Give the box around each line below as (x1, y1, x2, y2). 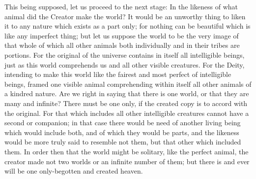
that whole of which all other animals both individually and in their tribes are (4, 40, 240, 50)
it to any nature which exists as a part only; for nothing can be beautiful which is (4, 21, 251, 31)
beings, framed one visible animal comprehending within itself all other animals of (4, 78, 252, 89)
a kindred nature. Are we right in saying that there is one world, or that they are (4, 88, 249, 99)
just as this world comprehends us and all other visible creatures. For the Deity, (4, 59, 245, 70)
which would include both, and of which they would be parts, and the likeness (4, 127, 239, 137)
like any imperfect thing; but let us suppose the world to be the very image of (4, 30, 239, 40)
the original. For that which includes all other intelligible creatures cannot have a (4, 107, 249, 118)
